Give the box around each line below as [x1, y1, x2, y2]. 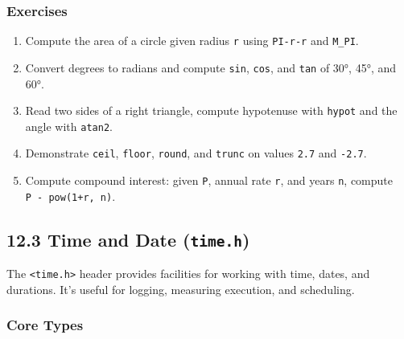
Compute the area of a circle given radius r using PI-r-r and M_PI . [25, 32, 359, 49]
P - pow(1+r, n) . [25, 187, 116, 204]
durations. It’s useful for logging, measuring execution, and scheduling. [6, 280, 355, 297]
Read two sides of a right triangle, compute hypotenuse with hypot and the [25, 102, 398, 119]
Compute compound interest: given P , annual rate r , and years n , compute [25, 172, 393, 189]
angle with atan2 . [25, 117, 113, 134]
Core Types [6, 315, 84, 335]
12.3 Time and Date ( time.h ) [6, 227, 250, 251]
